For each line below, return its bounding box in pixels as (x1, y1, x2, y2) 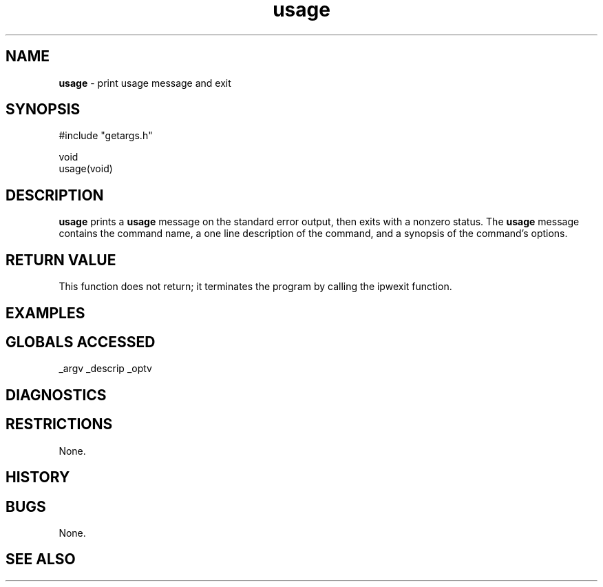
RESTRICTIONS (6, 415, 113, 433)
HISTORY (6, 468, 70, 486)
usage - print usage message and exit (59, 76, 231, 89)
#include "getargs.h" (59, 130, 153, 142)
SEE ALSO (6, 550, 76, 568)
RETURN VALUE (6, 251, 116, 269)
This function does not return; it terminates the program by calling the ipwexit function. (59, 280, 452, 293)
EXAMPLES (6, 304, 85, 322)
